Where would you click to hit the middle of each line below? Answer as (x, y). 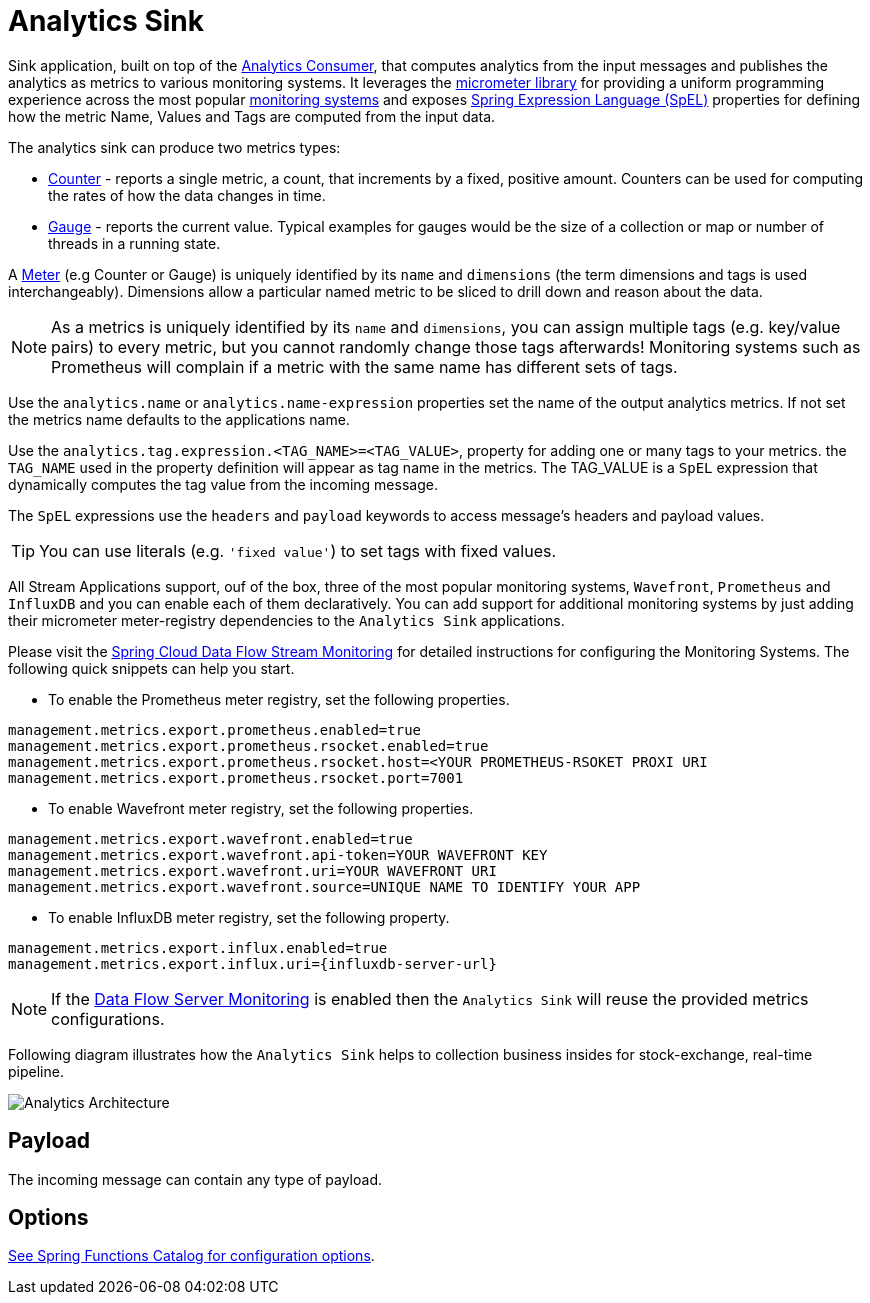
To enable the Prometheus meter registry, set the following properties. (279, 699)
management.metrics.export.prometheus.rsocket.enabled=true (248, 745)
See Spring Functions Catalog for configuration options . (191, 1256)
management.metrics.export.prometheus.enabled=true (215, 729)
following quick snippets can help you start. (151, 668)
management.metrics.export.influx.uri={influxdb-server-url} (252, 963)
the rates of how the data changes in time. (187, 195)
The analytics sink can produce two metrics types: (174, 147)
